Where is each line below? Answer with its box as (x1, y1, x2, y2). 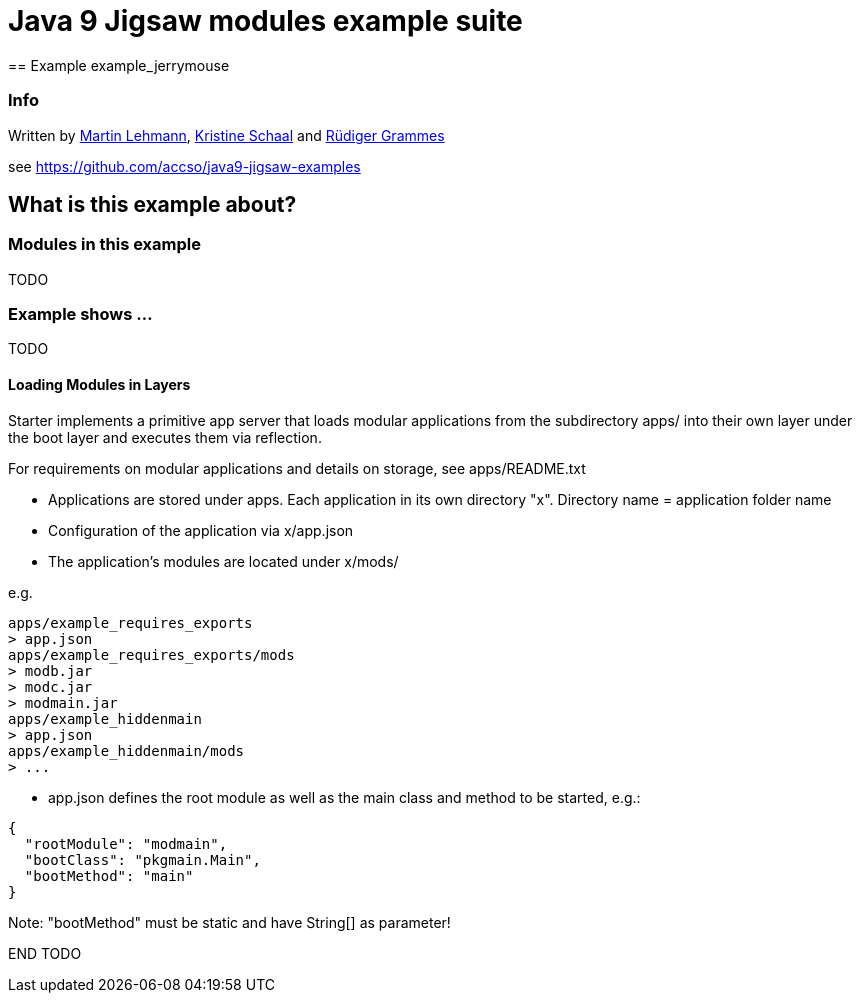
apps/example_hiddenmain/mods (8, 742, 245, 759)
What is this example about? (8, 191, 297, 217)
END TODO (8, 944, 82, 962)
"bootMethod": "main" (24, 867, 194, 884)
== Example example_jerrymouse (8, 56, 230, 74)
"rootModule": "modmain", (24, 835, 228, 852)
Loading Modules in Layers (8, 376, 191, 394)
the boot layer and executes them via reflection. (8, 428, 322, 446)
